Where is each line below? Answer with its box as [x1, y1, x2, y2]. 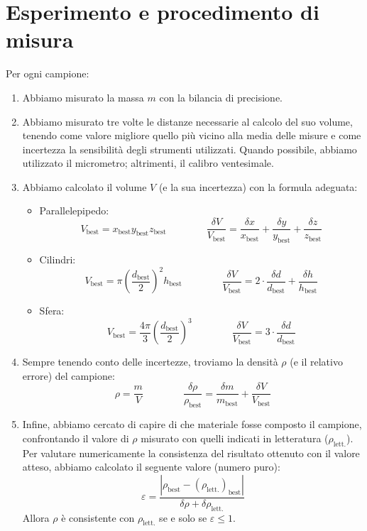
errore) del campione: [22, 368, 115, 383]
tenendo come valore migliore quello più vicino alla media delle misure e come [22, 128, 361, 143]
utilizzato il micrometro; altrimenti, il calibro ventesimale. [22, 155, 274, 170]
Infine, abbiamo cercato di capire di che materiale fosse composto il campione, [22, 417, 362, 432]
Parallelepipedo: [39, 203, 109, 218]
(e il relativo [290, 354, 343, 369]
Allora [22, 510, 50, 525]
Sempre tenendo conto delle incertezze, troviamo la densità [22, 354, 278, 369]
